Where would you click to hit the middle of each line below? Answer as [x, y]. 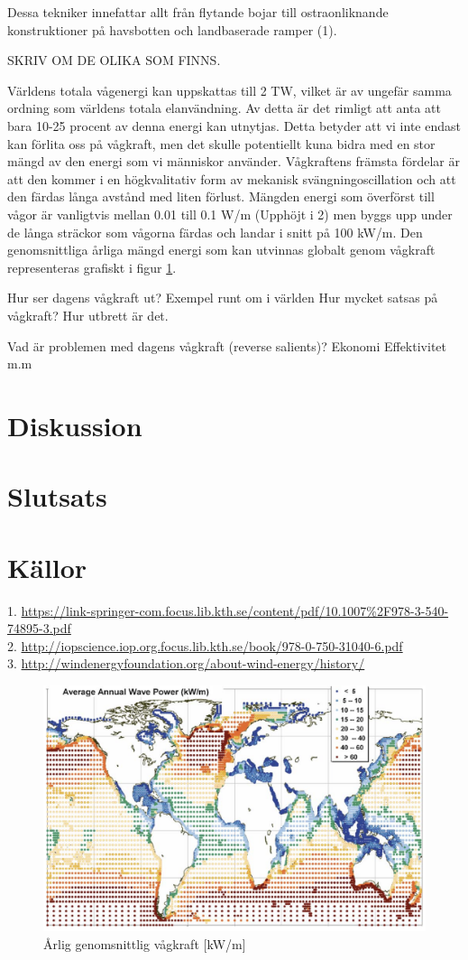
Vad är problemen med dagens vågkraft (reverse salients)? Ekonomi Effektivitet [227, 345]
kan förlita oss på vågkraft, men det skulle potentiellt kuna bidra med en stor [221, 143]
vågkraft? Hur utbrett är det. [88, 315]
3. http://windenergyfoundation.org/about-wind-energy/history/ [186, 663]
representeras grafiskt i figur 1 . [92, 267]
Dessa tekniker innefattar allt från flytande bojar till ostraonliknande [198, 12]
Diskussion [75, 425]
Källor [47, 567]
